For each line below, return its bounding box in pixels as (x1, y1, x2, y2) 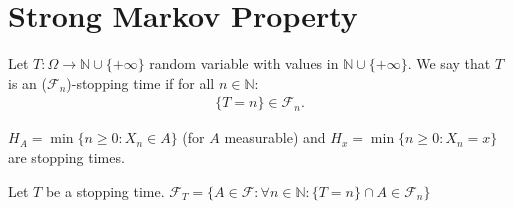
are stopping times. (8, 146, 125, 167)
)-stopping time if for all (66, 72, 215, 93)
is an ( (8, 72, 47, 93)
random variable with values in (149, 53, 339, 74)
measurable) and (224, 127, 326, 148)
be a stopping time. (45, 180, 165, 201)
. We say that (407, 53, 491, 74)
